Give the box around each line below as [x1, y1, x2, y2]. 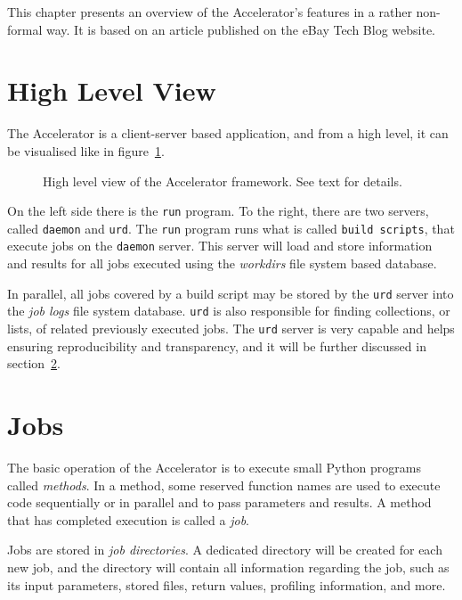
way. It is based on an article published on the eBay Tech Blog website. [45, 20, 436, 38]
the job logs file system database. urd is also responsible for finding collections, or [7, 301, 450, 320]
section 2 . [7, 354, 61, 373]
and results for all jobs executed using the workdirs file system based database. [7, 254, 437, 273]
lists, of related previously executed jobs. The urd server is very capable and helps [7, 318, 455, 337]
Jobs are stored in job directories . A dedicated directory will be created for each [7, 540, 442, 559]
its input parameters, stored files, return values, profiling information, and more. [7, 575, 446, 594]
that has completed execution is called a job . [7, 510, 249, 529]
